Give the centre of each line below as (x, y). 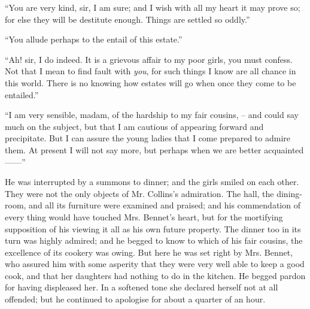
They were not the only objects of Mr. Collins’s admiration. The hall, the (139, 193)
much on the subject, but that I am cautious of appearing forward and (134, 126)
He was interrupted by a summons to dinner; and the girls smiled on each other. (152, 182)
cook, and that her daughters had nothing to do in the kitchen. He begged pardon (155, 275)
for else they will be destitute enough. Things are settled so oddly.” (127, 19)
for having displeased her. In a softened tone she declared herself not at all (142, 287)
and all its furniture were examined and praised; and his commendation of (165, 205)
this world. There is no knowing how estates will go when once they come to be (151, 82)
